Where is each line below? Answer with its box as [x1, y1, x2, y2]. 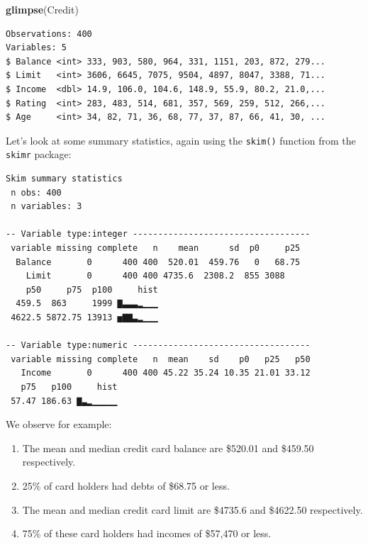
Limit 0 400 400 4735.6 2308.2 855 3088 [26, 271, 285, 281]
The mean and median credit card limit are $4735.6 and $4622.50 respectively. [22, 502, 363, 517]
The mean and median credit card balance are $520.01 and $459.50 [22, 440, 314, 455]
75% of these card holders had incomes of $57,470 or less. [22, 526, 272, 541]
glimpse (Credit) [6, 2, 79, 16]
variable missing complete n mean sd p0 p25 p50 [11, 354, 311, 364]
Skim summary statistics [6, 174, 123, 184]
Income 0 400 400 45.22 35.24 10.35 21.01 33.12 [21, 368, 311, 378]
